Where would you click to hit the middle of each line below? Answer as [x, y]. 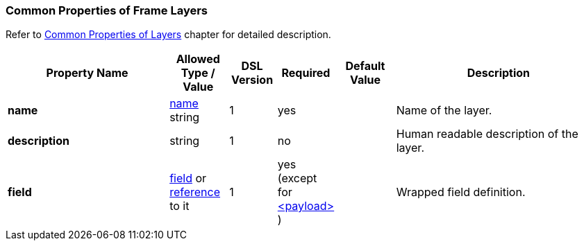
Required [306, 73]
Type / [198, 73]
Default [365, 66]
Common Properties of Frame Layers [107, 10]
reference [195, 192]
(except [297, 178]
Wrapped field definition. [461, 192]
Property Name [87, 73]
